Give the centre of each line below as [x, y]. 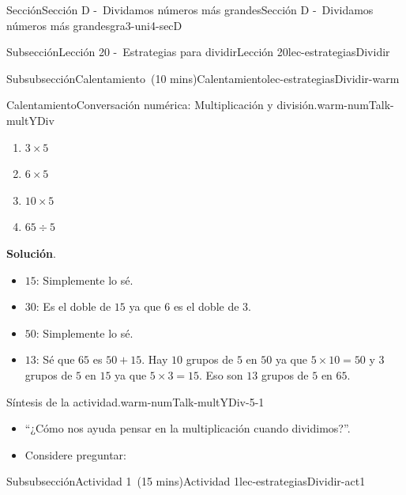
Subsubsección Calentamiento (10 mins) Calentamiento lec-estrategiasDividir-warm [203, 78]
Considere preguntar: [75, 454]
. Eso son [221, 374]
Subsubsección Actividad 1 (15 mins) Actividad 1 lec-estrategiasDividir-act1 [186, 481]
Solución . [31, 253]
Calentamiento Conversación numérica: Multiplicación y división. [162, 105]
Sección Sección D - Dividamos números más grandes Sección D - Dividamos [190, 9]
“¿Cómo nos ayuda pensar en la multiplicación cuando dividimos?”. [188, 428]
